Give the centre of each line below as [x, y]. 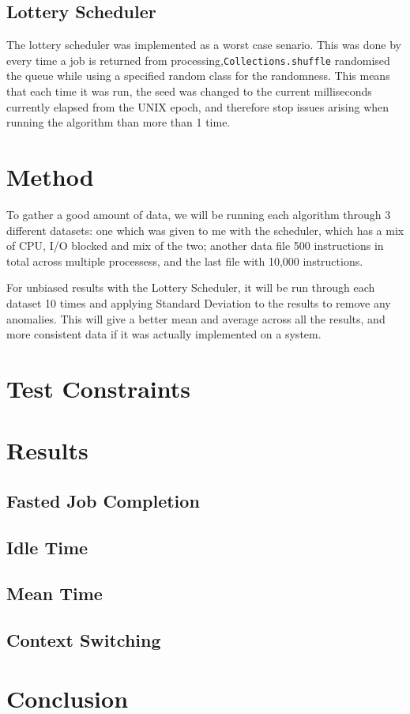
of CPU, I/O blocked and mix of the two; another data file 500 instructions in [195, 246]
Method [50, 177]
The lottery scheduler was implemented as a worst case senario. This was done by [204, 45]
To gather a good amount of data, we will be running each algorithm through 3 [199, 214]
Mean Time [55, 593]
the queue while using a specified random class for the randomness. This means [198, 76]
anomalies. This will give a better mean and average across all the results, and [196, 318]
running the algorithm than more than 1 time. [118, 122]
